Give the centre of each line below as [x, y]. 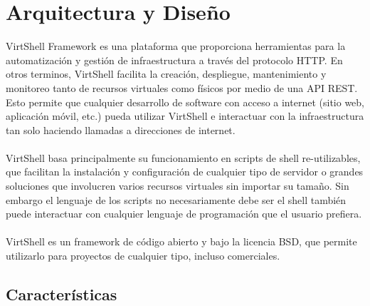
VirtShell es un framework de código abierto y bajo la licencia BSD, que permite [181, 241]
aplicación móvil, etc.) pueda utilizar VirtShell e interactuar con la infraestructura [185, 116]
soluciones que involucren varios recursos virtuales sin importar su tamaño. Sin [178, 186]
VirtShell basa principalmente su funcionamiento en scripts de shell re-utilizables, [183, 157]
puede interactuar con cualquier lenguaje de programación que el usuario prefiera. [184, 214]
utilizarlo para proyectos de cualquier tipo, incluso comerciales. [143, 256]
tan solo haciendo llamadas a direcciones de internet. [121, 129]
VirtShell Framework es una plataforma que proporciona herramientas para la [176, 46]
